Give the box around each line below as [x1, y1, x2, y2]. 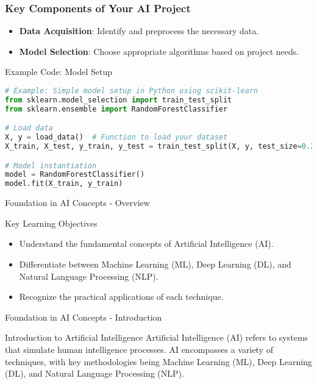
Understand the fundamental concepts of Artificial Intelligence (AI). [19, 237, 274, 250]
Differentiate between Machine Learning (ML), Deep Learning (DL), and [19, 257, 291, 270]
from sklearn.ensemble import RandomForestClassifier [5, 104, 228, 113]
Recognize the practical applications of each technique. [19, 290, 224, 303]
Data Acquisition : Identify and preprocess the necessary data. [19, 24, 259, 37]
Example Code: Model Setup [5, 65, 112, 78]
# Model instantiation [5, 161, 97, 170]
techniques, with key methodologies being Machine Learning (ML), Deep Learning [5, 355, 312, 368]
